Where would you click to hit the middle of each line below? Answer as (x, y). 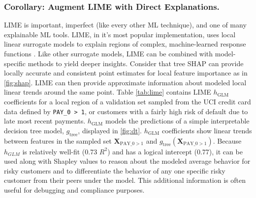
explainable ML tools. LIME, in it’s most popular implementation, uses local (120, 34)
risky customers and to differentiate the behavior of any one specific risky (115, 170)
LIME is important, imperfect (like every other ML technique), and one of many (125, 25)
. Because (227, 140)
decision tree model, (34, 130)
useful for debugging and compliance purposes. (74, 189)
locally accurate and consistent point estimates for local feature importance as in (126, 73)
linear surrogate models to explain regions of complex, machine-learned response (125, 44)
